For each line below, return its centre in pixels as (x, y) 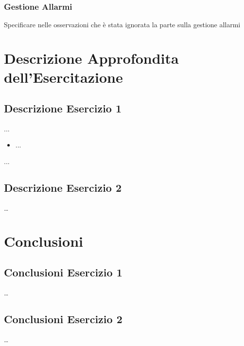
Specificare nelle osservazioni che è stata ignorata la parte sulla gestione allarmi (122, 25)
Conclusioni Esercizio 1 (63, 272)
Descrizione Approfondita (91, 58)
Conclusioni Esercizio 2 (63, 319)
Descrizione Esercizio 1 (63, 108)
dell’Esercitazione (63, 77)
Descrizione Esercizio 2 (63, 187)
